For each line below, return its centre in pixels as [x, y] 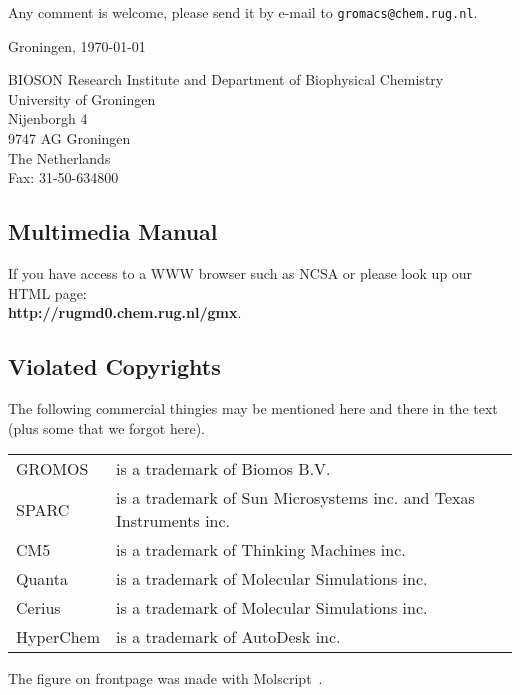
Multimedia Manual [113, 231]
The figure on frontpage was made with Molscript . [165, 678]
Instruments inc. [173, 521]
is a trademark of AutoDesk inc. [228, 637]
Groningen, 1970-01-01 [77, 45]
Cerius [38, 608]
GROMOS [52, 469]
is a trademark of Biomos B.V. [223, 469]
